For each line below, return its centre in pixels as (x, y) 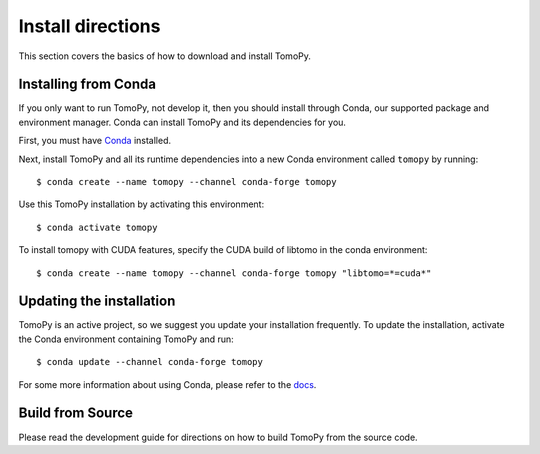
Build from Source (76, 413)
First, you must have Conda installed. (95, 141)
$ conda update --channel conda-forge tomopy (150, 362)
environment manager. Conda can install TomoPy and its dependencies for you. (182, 122)
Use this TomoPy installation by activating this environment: (141, 204)
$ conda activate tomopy (97, 227)
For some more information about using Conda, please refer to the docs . (167, 384)
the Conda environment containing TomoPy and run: (126, 339)
